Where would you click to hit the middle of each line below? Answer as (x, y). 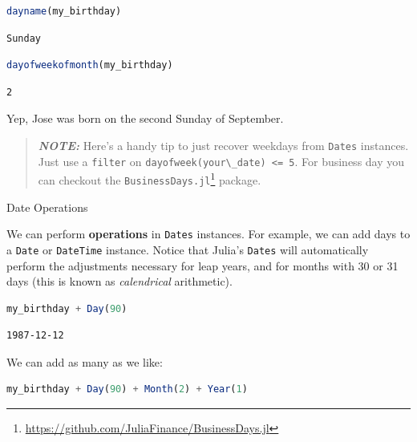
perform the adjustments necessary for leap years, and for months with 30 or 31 (202, 265)
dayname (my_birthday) (64, 11)
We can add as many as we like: (85, 361)
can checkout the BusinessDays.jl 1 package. (150, 178)
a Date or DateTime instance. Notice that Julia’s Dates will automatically (188, 249)
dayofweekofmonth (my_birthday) (90, 65)
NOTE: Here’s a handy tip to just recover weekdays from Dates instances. (223, 145)
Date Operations (47, 207)
